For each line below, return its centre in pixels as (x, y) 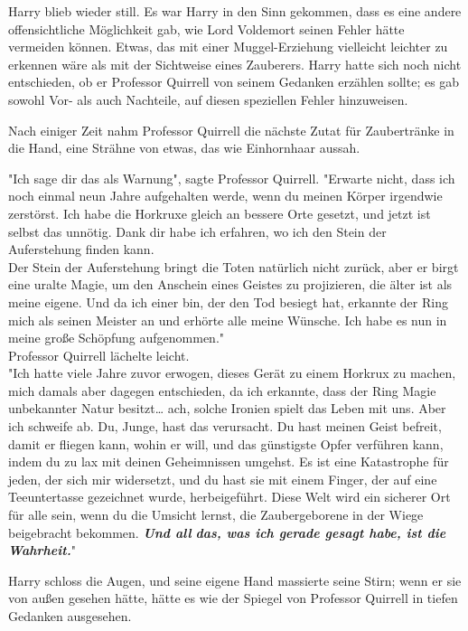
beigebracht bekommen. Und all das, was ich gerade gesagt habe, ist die (227, 532)
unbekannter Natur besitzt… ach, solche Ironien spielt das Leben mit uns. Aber (227, 408)
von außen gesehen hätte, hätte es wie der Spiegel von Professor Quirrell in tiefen (233, 598)
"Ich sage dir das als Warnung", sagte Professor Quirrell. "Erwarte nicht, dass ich (232, 178)
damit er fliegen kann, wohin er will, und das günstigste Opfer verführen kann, (226, 443)
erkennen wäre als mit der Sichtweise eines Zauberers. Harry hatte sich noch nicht (235, 64)
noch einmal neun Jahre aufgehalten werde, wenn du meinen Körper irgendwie (225, 196)
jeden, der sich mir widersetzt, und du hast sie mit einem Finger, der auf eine (223, 479)
